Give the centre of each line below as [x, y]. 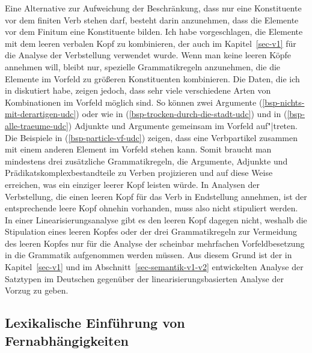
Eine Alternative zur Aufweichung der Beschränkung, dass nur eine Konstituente [153, 8]
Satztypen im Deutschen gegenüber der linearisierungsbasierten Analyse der [144, 278]
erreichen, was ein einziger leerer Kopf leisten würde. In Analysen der [132, 184]
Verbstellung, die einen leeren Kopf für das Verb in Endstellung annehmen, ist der [156, 196]
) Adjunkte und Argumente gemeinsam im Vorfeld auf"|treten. [183, 125]
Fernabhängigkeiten [67, 340]
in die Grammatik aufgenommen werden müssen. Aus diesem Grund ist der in [148, 255]
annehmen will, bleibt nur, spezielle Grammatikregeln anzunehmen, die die [143, 66]
